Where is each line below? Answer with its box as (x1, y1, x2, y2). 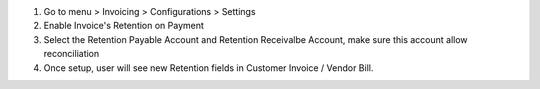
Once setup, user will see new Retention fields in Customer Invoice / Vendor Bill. (43, 61, 374, 74)
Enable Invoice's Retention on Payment (43, 20, 205, 32)
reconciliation (43, 48, 100, 60)
